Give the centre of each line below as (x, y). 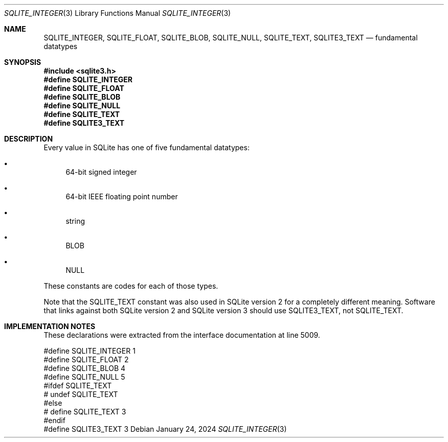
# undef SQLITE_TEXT (81, 394)
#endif (54, 420)
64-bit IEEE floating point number (122, 196)
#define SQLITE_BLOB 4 (85, 368)
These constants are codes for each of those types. (131, 286)
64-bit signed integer (101, 172)
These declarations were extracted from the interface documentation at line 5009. (182, 335)
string (75, 221)
